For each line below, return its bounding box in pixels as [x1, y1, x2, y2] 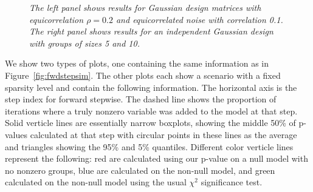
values [5, 128, 28, 141]
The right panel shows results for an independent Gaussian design [29, 25, 273, 38]
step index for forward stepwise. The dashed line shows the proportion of [5, 93, 277, 105]
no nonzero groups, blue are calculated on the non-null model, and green [5, 164, 275, 176]
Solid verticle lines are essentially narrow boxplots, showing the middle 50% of [5, 116, 296, 129]
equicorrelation [29, 13, 84, 25]
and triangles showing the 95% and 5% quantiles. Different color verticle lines [5, 140, 294, 153]
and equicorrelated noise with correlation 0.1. [115, 13, 283, 25]
